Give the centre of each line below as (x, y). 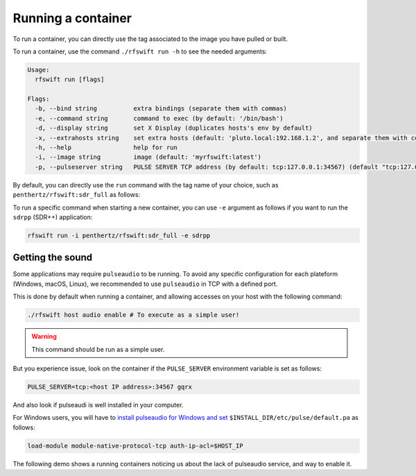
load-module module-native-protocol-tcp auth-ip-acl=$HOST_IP (135, 445)
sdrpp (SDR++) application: (53, 217)
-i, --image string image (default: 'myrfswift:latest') (148, 157)
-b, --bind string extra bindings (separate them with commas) (161, 109)
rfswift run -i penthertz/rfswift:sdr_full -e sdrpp (119, 235)
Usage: (38, 70)
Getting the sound (53, 258)
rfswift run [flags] (70, 79)
